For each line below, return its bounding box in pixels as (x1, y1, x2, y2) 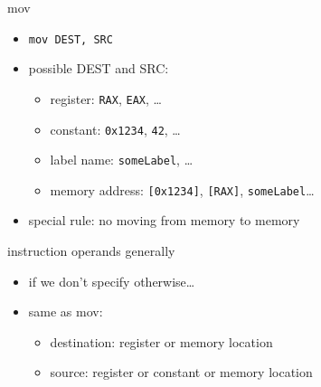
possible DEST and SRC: (28, 59, 169, 78)
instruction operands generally (7, 241, 175, 260)
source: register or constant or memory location (50, 363, 313, 382)
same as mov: (28, 302, 103, 321)
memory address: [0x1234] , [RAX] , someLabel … (50, 180, 315, 199)
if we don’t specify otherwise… (28, 271, 195, 290)
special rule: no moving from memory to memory (28, 211, 300, 230)
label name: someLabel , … (50, 150, 194, 169)
